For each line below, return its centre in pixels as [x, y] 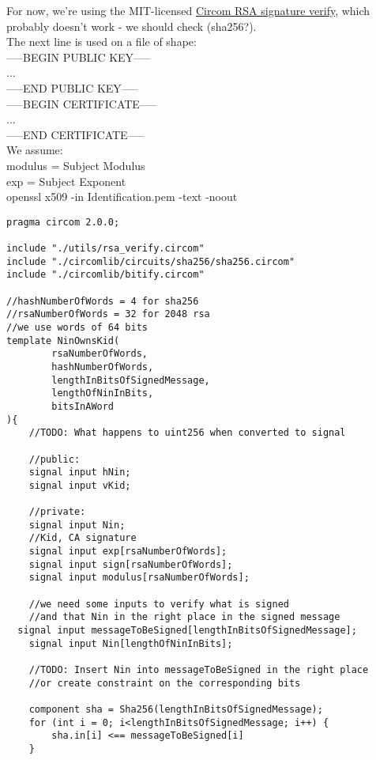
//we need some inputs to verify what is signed [159, 604]
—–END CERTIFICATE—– [75, 134]
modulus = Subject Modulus [76, 165]
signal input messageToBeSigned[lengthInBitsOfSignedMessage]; [187, 631]
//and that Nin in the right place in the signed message [184, 617]
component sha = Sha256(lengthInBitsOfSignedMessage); [176, 709]
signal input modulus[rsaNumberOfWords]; [139, 578]
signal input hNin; [80, 473]
